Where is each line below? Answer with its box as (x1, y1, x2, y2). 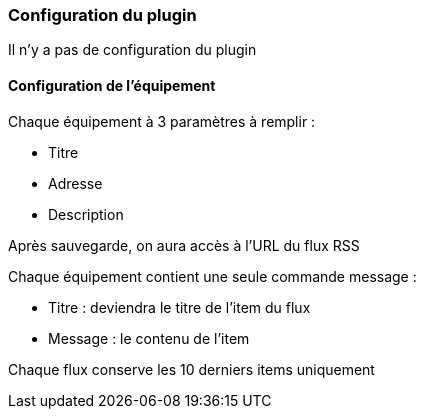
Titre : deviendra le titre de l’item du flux (48, 298, 311, 316)
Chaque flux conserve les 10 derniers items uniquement (8, 360, 375, 378)
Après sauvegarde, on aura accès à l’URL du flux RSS (8, 236, 360, 254)
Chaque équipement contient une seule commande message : (8, 267, 417, 285)
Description (48, 205, 124, 223)
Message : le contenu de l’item (48, 329, 250, 347)
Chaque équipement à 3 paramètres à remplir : (8, 112, 316, 130)
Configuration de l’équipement (8, 76, 216, 94)
